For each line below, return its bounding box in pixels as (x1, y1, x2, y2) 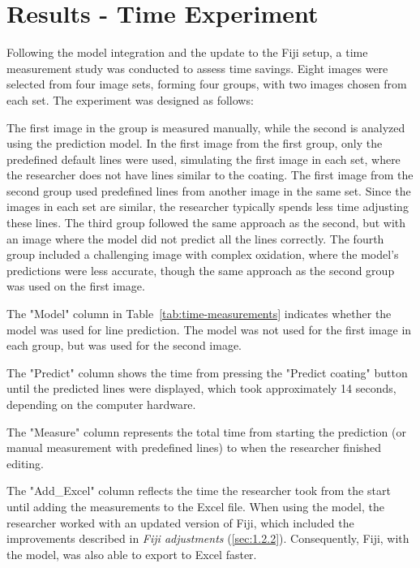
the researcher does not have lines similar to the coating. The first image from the (6, 166, 414, 183)
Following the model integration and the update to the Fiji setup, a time (6, 44, 368, 61)
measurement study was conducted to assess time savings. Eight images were (6, 59, 388, 76)
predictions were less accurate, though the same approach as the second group (6, 261, 395, 278)
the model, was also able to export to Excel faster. (6, 545, 257, 562)
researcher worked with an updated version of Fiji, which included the (6, 514, 354, 531)
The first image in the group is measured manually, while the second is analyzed (6, 118, 405, 136)
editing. (6, 454, 44, 471)
